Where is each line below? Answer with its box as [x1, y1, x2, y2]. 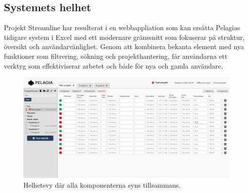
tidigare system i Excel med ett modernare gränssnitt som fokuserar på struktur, [4, 32, 245, 42]
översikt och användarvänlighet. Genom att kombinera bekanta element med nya [4, 41, 244, 52]
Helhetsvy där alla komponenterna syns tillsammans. [23, 179, 181, 190]
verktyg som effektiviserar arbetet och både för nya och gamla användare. [4, 60, 223, 70]
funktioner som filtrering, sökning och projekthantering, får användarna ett [4, 51, 228, 61]
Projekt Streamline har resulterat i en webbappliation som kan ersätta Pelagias [4, 22, 240, 33]
